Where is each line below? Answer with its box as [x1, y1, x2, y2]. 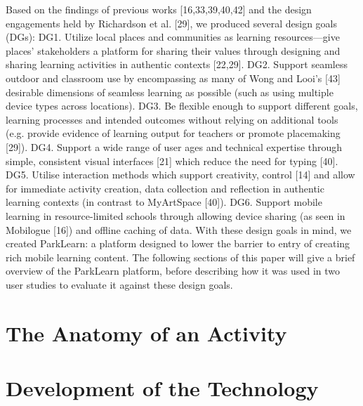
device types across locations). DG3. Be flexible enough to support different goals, [6, 98, 358, 113]
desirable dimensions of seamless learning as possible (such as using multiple [6, 84, 334, 99]
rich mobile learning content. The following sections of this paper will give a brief [6, 249, 355, 264]
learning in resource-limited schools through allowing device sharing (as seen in [6, 208, 345, 223]
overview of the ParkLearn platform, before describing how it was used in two [6, 263, 341, 278]
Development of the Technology [6, 374, 319, 402]
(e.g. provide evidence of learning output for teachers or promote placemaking [6, 126, 341, 140]
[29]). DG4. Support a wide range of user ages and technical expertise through [6, 139, 343, 154]
